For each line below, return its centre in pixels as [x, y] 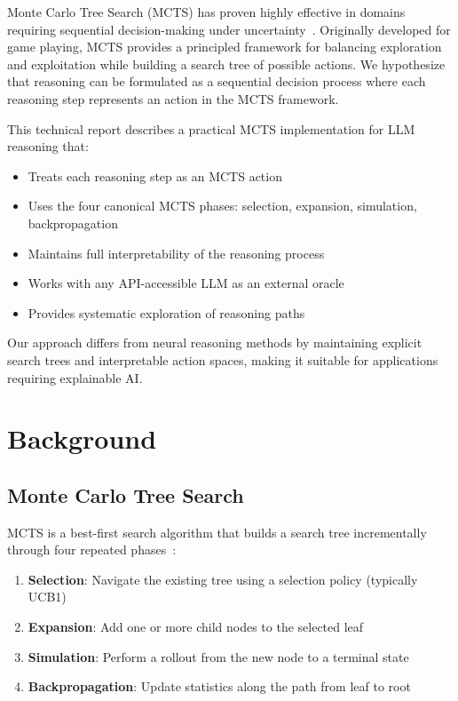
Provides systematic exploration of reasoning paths [166, 312]
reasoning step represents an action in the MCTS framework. [173, 98]
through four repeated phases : [92, 550]
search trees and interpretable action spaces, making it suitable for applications [223, 359]
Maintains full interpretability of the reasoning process [176, 253]
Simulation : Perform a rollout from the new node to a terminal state [218, 656]
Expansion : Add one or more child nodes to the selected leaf [196, 627]
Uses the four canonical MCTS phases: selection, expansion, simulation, [222, 206]
